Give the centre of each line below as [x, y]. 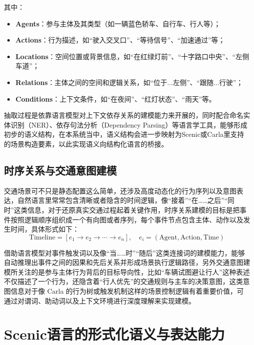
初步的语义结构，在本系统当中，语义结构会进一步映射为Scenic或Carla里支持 [124, 134]
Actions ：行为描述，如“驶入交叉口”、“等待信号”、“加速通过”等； [120, 40]
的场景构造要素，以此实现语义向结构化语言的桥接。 [86, 143]
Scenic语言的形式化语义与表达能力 [115, 334]
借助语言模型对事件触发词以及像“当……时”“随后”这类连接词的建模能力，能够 [125, 252]
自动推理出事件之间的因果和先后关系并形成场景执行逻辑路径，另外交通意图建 [127, 262]
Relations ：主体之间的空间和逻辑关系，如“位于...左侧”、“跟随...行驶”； [129, 82]
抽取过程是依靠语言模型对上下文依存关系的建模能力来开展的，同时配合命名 [124, 115]
